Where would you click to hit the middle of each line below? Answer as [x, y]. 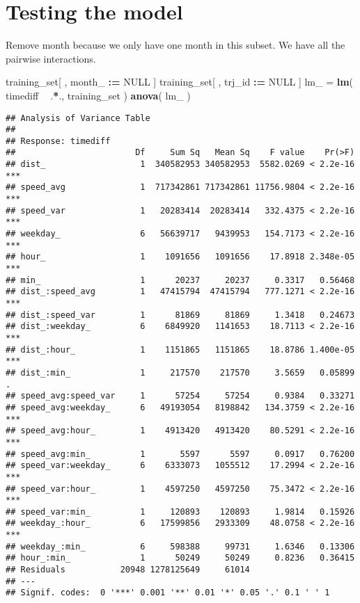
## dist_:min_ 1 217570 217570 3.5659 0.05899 [180, 372]
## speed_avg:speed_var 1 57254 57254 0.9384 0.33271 [180, 396]
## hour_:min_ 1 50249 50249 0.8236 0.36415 [180, 558]
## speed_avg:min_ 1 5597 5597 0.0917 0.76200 [180, 454]
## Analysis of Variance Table [78, 118]
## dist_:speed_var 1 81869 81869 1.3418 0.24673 [180, 315]
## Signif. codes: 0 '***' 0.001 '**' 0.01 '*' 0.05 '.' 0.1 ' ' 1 [168, 593]
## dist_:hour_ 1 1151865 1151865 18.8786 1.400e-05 [180, 349]
